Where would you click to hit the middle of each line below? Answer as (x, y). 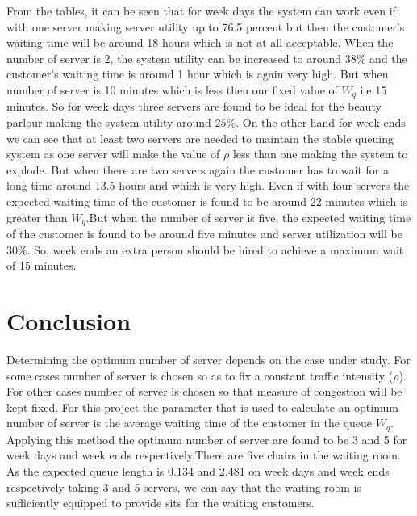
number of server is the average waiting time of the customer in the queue (190, 423)
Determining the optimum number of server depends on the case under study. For (208, 359)
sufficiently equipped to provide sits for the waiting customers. (161, 503)
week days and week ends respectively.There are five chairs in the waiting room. (204, 455)
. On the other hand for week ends (321, 122)
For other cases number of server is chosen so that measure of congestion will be (204, 391)
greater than (37, 217)
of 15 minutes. (42, 265)
